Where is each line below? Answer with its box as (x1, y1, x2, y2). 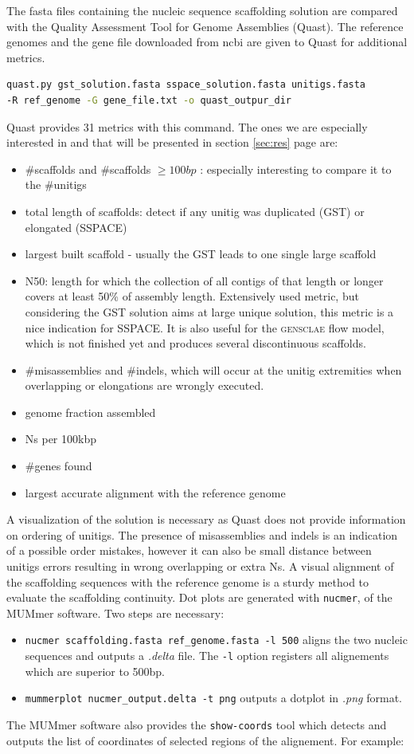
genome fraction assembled (25, 403, 156, 420)
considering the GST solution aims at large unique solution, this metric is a (25, 303, 394, 320)
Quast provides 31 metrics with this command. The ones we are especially (6, 118, 368, 135)
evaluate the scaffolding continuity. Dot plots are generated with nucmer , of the (6, 589, 393, 606)
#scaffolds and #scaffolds (25, 160, 151, 177)
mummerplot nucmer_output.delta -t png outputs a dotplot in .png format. (25, 689, 402, 706)
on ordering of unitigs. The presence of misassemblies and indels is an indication (6, 526, 398, 543)
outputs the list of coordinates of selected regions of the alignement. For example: (6, 732, 404, 748)
